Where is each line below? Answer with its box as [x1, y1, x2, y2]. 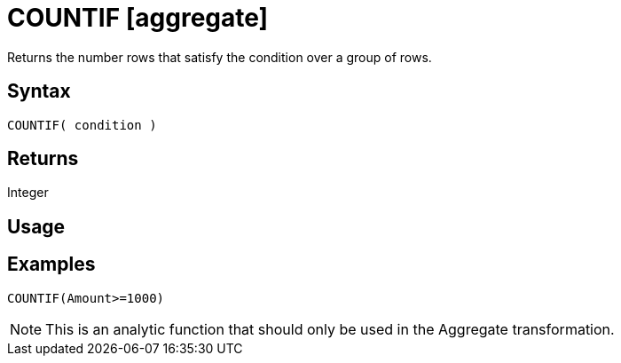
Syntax [7, 80, 71, 103]
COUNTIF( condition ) [7, 117, 157, 132]
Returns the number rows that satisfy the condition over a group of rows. [7, 49, 432, 65]
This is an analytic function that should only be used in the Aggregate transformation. [45, 320, 615, 338]
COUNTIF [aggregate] [7, 3, 269, 33]
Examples [7, 253, 96, 276]
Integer [7, 185, 49, 201]
